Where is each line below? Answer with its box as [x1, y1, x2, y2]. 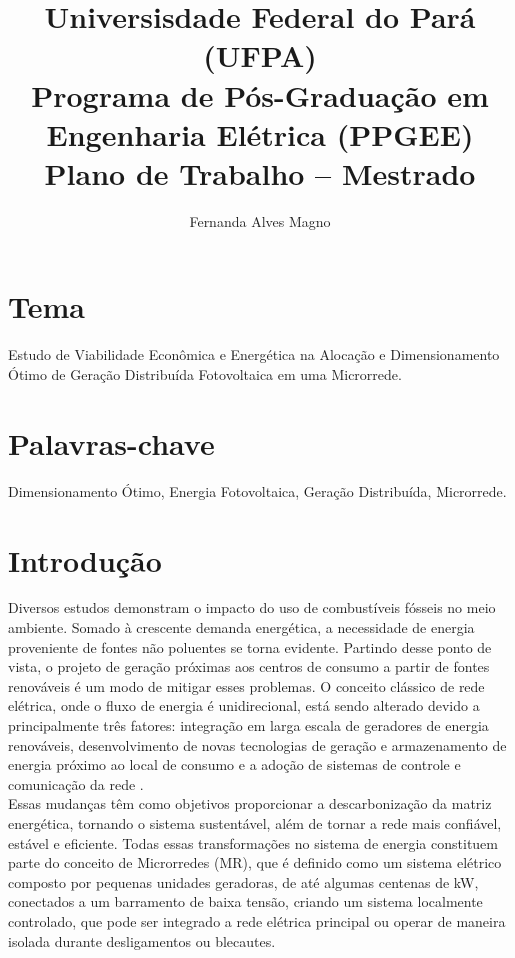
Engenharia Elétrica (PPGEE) [46, 113, 474, 154]
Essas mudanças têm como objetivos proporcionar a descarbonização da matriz [8, 793, 492, 814]
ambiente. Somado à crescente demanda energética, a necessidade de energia [8, 617, 475, 638]
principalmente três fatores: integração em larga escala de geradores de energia [8, 715, 489, 735]
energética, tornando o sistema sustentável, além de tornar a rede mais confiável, [8, 812, 502, 833]
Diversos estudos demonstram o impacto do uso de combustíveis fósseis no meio [8, 597, 496, 618]
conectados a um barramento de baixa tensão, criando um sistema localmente [8, 891, 483, 912]
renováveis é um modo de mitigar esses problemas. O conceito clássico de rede [8, 675, 485, 696]
